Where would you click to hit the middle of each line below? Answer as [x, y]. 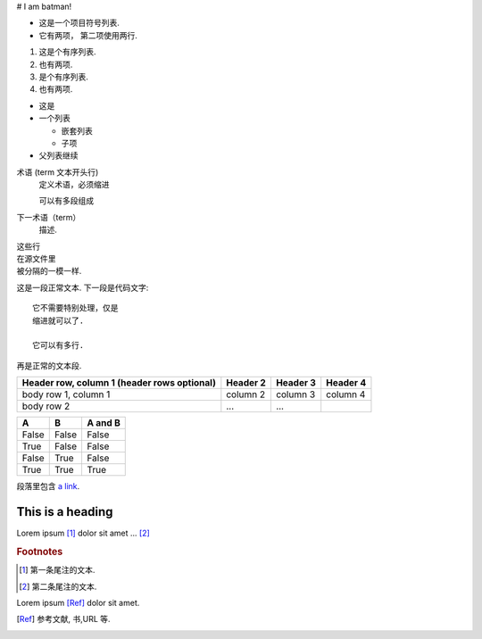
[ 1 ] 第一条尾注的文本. [57, 570]
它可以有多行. [58, 345]
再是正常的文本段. [49, 365]
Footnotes [40, 552]
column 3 [295, 394]
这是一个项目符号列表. [79, 23]
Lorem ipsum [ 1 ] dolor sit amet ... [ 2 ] [83, 533]
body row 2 [46, 406]
